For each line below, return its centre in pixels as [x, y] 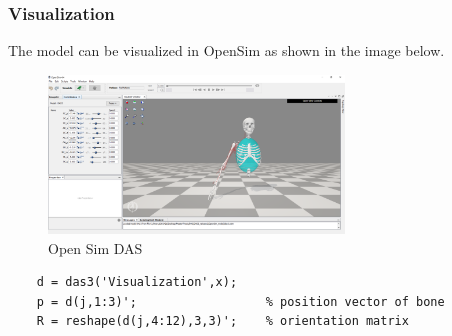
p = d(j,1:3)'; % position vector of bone [240, 301]
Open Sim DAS [95, 247]
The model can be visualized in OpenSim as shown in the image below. [226, 50]
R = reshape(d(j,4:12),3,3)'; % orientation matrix [222, 321]
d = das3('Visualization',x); [137, 282]
